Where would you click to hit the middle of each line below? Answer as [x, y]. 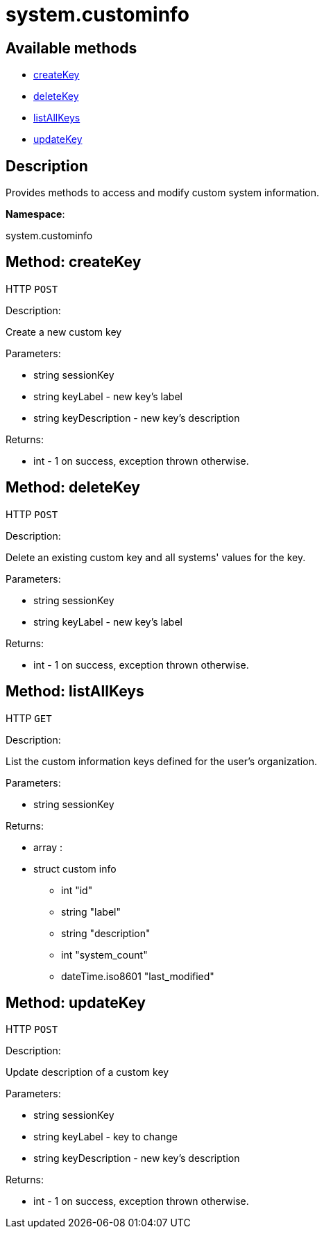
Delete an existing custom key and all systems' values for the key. [156, 557]
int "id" [77, 890]
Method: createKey [74, 262]
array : [48, 847]
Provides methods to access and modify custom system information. [163, 193]
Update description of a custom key [87, 1072]
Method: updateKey [76, 1002]
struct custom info [75, 868]
